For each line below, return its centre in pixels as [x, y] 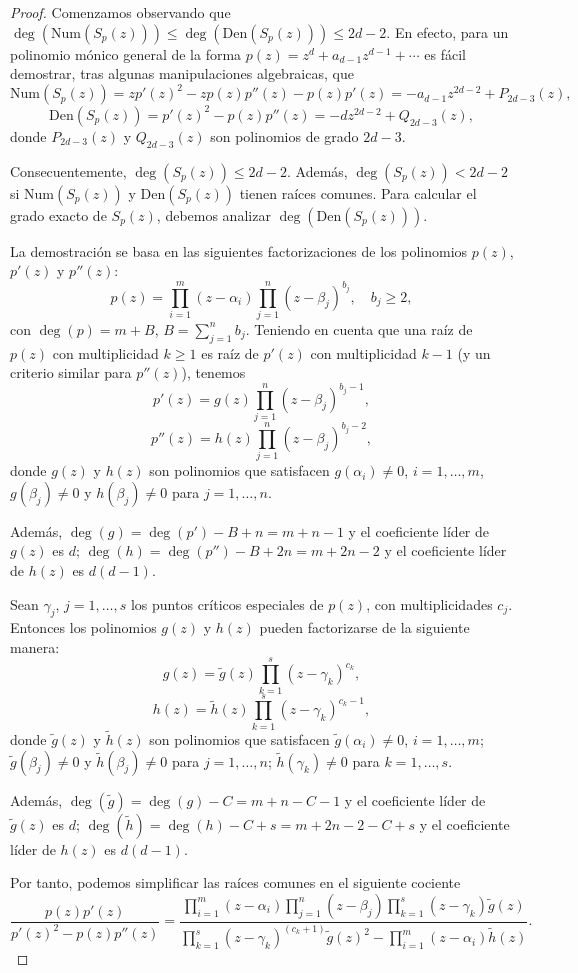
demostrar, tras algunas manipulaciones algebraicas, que [182, 73]
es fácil [445, 53]
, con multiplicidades [429, 603]
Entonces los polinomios [83, 627]
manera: [35, 646]
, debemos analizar [213, 214]
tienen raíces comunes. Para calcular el [358, 192]
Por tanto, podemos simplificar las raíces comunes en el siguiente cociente [235, 882]
